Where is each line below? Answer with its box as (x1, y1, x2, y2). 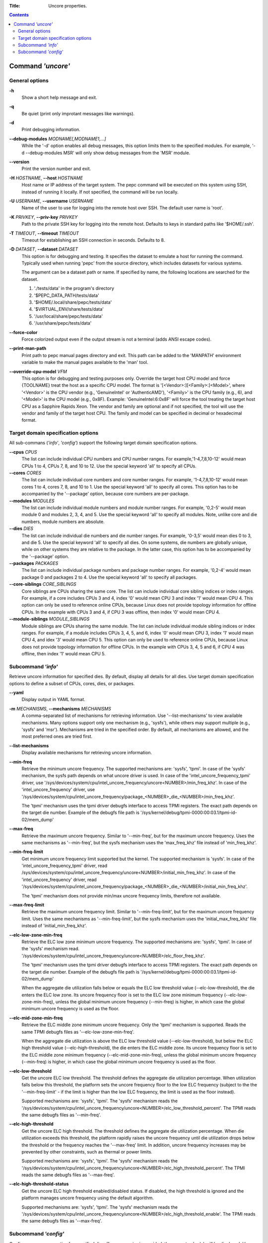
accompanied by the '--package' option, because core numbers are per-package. (21, 491, 190, 497)
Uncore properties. (48, 3, 87, 8)
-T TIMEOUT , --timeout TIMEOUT (9, 230, 79, 236)
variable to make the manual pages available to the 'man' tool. (21, 359, 148, 365)
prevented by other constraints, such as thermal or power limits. (21, 1149, 152, 1154)
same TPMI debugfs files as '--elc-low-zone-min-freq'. (21, 1029, 134, 1035)
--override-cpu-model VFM (9, 368, 67, 374)
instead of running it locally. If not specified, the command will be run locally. (21, 189, 179, 195)
